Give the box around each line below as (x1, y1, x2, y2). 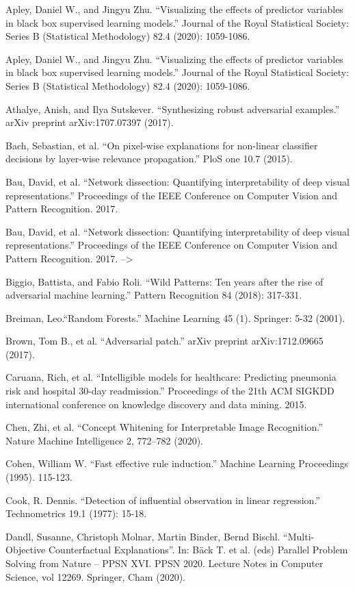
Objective (5, 542, 46, 557)
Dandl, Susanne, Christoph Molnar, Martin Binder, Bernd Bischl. (5, 529, 280, 543)
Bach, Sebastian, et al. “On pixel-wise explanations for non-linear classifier (5, 138, 318, 152)
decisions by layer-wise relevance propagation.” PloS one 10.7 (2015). (5, 151, 293, 166)
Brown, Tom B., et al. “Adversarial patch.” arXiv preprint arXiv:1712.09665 (5, 334, 324, 348)
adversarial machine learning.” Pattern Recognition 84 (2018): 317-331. (5, 288, 302, 302)
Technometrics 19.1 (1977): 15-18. (5, 506, 147, 521)
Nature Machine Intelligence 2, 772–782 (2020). (5, 433, 203, 447)
